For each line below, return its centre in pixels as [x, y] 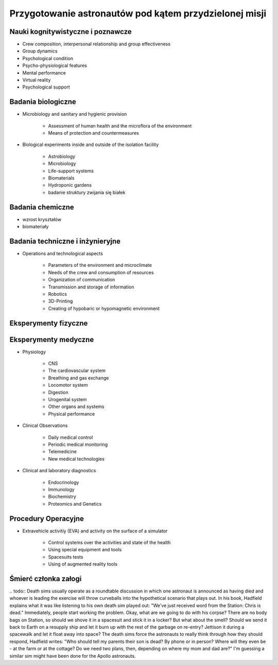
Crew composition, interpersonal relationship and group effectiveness [97, 44]
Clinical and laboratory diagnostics [59, 471]
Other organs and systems [76, 407]
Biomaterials [61, 178]
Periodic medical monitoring [78, 444]
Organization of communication [82, 280]
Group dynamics [40, 51]
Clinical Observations [45, 426]
